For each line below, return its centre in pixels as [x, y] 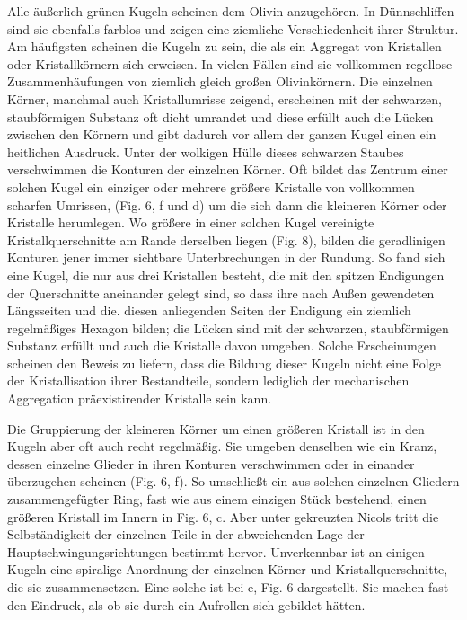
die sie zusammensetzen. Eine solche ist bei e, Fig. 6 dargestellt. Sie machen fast [228, 587]
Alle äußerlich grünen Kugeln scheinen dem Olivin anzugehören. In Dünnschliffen [231, 11]
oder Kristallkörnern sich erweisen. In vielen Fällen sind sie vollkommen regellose [230, 63]
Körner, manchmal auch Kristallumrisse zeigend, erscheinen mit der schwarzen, [225, 98]
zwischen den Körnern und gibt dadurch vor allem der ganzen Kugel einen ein [222, 134]
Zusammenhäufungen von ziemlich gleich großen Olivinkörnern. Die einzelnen [220, 81]
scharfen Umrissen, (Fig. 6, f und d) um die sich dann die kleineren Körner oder [227, 204]
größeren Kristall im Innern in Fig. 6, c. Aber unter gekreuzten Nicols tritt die [223, 516]
